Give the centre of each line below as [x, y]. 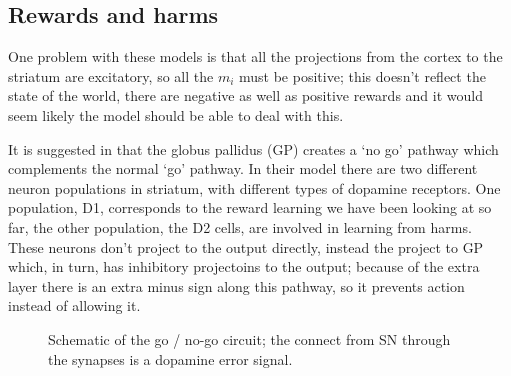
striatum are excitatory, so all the [111, 75]
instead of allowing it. [74, 305]
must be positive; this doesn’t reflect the [362, 75]
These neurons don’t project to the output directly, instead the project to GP [246, 246]
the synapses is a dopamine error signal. [170, 358]
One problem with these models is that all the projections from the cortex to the [255, 56]
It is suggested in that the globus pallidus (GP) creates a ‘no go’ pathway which [253, 148]
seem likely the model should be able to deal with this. [176, 114]
